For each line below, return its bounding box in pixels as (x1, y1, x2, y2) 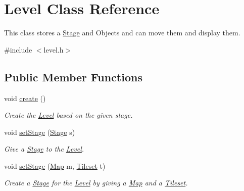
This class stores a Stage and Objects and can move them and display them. (4, 27, 240, 38)
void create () (4, 92, 46, 103)
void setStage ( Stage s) (4, 126, 75, 137)
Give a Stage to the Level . (4, 144, 84, 154)
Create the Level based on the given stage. (4, 110, 133, 120)
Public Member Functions (4, 69, 142, 84)
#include (4, 44, 32, 55)
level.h (43, 44, 64, 55)
